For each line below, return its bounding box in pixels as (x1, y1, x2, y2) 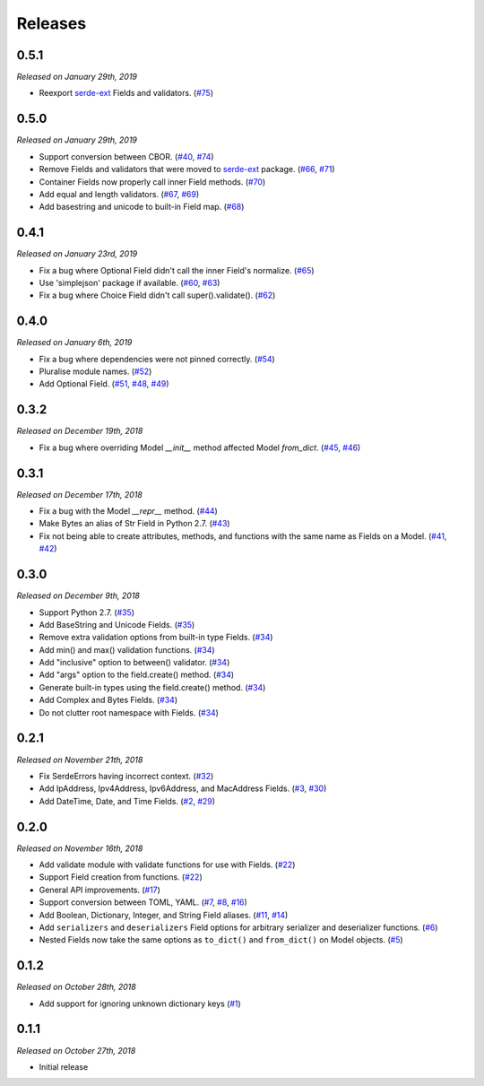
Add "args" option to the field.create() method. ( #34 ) (39, 669, 235, 681)
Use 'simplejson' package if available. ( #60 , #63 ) (39, 278, 220, 288)
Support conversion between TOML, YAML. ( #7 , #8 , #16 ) (39, 897, 248, 908)
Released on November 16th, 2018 (16, 843, 143, 854)
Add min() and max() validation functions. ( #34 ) (39, 644, 215, 655)
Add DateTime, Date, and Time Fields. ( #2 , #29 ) (39, 795, 215, 806)
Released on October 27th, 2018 (16, 1045, 136, 1056)
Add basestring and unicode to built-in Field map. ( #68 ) (39, 202, 245, 213)
